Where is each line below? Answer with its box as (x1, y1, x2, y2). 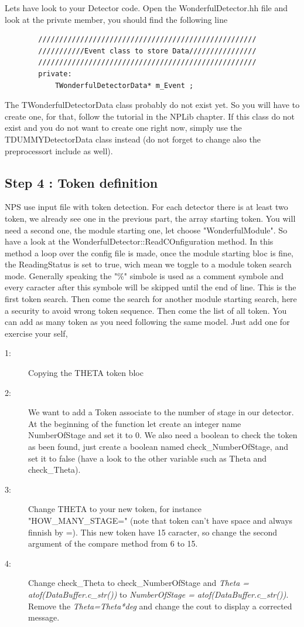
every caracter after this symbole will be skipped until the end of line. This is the (5, 281, 296, 293)
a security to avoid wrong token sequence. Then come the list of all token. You (5, 304, 287, 316)
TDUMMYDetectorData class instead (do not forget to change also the (5, 133, 261, 145)
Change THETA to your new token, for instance (28, 503, 201, 515)
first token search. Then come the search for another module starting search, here (5, 293, 297, 305)
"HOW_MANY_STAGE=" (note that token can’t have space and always (28, 514, 293, 526)
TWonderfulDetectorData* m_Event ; (54, 81, 194, 90)
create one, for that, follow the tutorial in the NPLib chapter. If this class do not (5, 110, 295, 122)
